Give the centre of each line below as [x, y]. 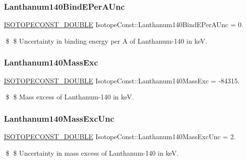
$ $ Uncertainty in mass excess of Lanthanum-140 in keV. [92, 153]
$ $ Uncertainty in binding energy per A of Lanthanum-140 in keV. [106, 40]
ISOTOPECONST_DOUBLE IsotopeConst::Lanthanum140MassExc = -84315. [122, 80]
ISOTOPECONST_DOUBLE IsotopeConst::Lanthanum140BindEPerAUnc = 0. [124, 24]
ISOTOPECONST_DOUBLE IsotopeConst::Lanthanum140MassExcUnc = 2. [120, 137]
